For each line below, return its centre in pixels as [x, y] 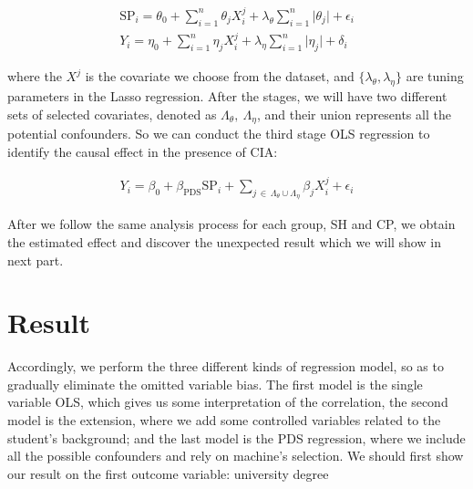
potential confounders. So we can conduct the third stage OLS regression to [219, 134]
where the [35, 76]
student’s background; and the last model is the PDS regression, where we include [236, 437]
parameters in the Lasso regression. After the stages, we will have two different [227, 96]
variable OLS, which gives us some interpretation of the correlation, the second [228, 402]
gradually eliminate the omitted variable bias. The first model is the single [215, 384]
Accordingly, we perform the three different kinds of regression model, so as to [226, 366]
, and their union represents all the [354, 114]
